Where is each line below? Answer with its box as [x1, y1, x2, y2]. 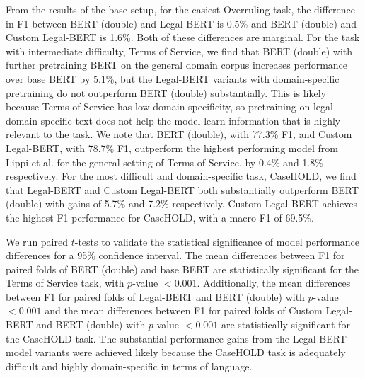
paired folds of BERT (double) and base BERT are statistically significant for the [6, 261, 359, 276]
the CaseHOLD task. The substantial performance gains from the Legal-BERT [6, 331, 347, 345]
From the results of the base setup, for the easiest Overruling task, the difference [6, 2, 356, 16]
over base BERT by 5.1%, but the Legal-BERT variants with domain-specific [6, 71, 340, 86]
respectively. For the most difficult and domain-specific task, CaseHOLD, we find [6, 168, 357, 183]
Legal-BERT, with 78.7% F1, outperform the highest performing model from [6, 140, 338, 155]
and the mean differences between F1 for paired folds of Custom [45, 303, 323, 318]
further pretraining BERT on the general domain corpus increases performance [6, 57, 348, 72]
